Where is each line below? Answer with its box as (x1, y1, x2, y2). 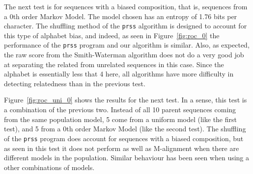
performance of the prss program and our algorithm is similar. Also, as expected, (4, 40, 250, 50)
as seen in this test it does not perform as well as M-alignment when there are (4, 143, 239, 153)
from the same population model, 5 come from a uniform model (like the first (4, 114, 237, 124)
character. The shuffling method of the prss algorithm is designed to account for (4, 21, 247, 31)
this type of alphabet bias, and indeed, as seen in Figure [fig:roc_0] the (4, 30, 220, 40)
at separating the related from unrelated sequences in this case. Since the (4, 59, 224, 69)
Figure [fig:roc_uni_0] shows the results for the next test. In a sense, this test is (4, 95, 247, 105)
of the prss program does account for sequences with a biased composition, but (4, 133, 244, 143)
